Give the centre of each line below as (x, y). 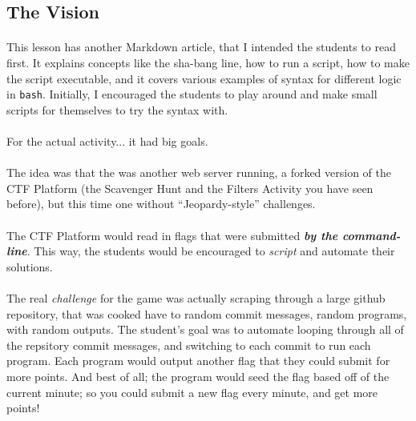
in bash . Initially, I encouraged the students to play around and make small (192, 94)
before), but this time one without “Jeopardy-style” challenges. (161, 204)
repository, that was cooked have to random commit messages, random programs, (207, 313)
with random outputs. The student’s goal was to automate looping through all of (205, 329)
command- (371, 235)
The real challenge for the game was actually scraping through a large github (196, 297)
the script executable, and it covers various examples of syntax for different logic (204, 78)
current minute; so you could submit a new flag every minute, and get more (192, 392)
